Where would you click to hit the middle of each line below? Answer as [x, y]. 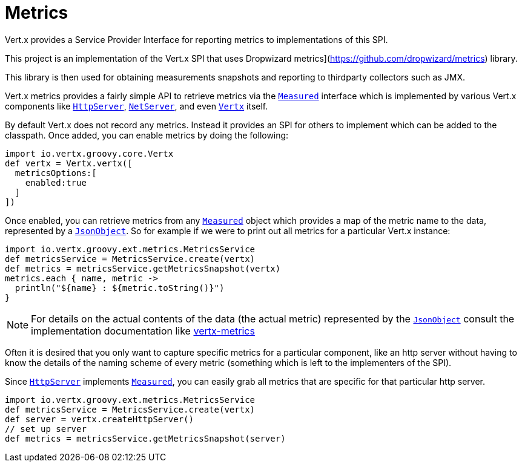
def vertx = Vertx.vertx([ [69, 163]
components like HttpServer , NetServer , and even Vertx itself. [137, 106]
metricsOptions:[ [56, 173]
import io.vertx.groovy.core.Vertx [89, 153]
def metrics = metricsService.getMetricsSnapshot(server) [145, 438]
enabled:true [56, 182]
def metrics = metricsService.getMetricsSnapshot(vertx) [143, 268]
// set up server [46, 429]
